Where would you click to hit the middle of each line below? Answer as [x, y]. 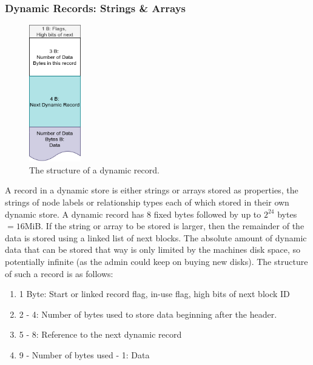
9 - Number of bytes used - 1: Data [84, 354]
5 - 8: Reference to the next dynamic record [100, 334]
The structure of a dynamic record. [94, 169]
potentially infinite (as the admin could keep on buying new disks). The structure [156, 261]
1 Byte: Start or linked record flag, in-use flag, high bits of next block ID [154, 294]
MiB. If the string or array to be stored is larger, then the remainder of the [164, 226]
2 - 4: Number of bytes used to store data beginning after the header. [148, 314]
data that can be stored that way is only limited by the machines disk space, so [153, 249]
